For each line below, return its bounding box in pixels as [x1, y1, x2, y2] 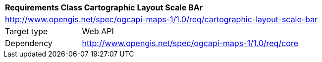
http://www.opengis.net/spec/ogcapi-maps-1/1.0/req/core [82, 38, 298, 48]
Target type [5, 26, 48, 36]
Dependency [5, 38, 53, 48]
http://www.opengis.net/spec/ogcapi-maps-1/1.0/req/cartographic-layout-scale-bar [5, 14, 318, 24]
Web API [82, 26, 114, 36]
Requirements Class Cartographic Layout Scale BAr [5, 2, 203, 12]
